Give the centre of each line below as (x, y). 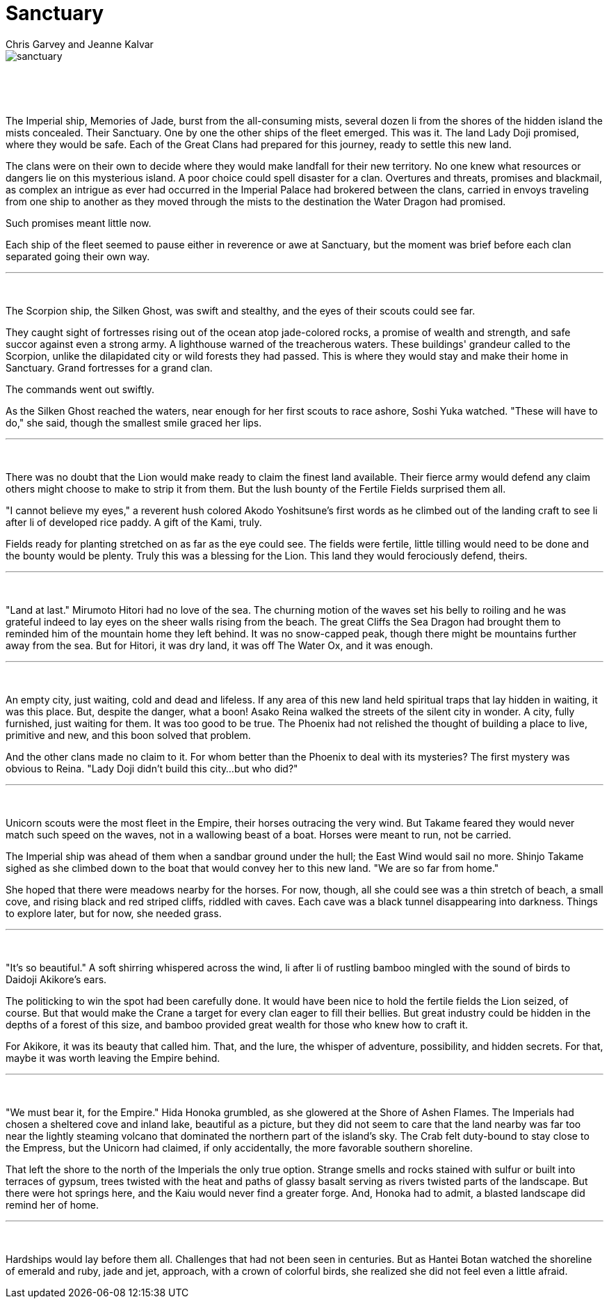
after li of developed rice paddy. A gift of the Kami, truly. (134, 522)
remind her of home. (52, 1204)
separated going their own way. (78, 256)
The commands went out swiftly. (80, 389)
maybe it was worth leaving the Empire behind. (113, 1058)
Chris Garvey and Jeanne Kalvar (80, 44)
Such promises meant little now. (79, 223)
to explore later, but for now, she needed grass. (114, 913)
